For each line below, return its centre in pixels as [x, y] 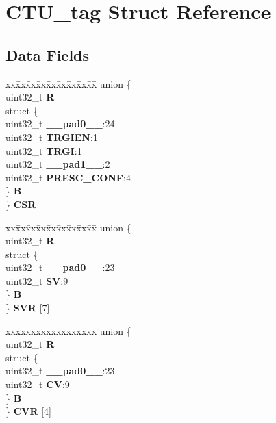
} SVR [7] [28, 308]
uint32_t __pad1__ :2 [58, 164]
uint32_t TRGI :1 [44, 150]
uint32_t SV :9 [37, 280]
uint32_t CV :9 [38, 384]
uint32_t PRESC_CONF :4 [68, 177]
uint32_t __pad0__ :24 [60, 124]
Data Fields [48, 54]
